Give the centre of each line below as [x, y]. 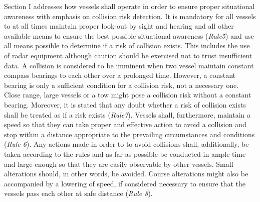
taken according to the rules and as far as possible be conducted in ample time [125, 154]
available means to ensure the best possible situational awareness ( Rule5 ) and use [129, 35]
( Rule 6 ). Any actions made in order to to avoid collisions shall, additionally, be [126, 144]
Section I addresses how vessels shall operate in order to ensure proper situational [129, 6]
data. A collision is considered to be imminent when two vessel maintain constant [129, 65]
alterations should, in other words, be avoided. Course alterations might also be [126, 174]
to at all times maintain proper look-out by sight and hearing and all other [119, 26]
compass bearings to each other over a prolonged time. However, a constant [120, 75]
